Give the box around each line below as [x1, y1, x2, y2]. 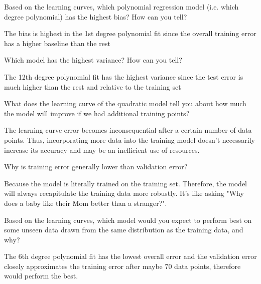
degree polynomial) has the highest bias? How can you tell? [4, 11, 187, 22]
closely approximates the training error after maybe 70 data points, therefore [4, 260, 241, 271]
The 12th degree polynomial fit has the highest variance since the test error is [4, 71, 243, 82]
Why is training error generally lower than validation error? [4, 161, 188, 172]
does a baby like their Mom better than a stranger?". [4, 197, 167, 208]
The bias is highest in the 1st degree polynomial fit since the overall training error [4, 28, 256, 39]
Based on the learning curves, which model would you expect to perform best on [4, 214, 252, 225]
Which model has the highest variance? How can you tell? [4, 55, 182, 65]
